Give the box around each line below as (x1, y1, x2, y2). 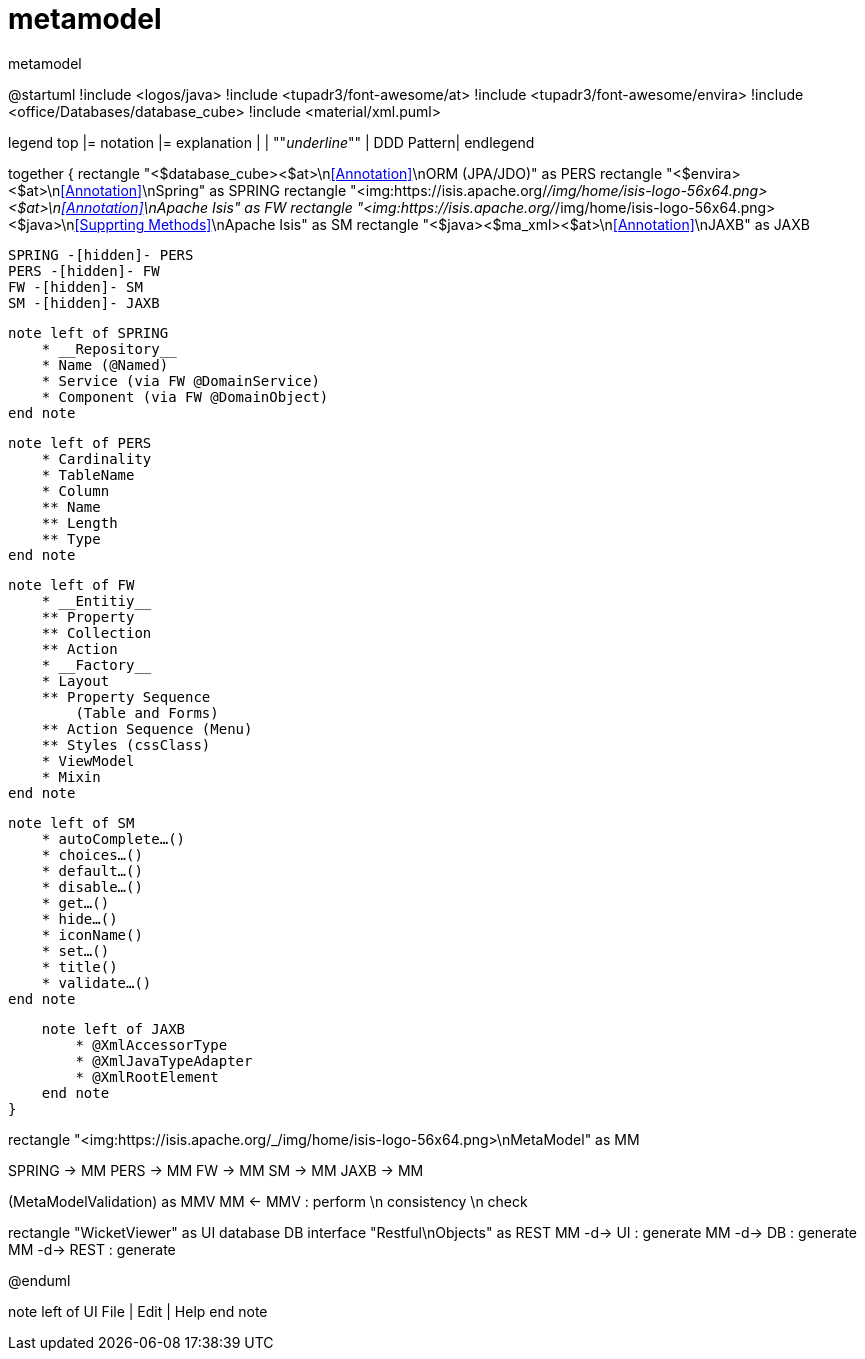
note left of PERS (8, 434, 152, 451)
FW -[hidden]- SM (8, 278, 143, 295)
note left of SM (8, 814, 135, 831)
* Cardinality (41, 450, 152, 467)
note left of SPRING (8, 324, 169, 341)
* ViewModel (41, 752, 135, 769)
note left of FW (8, 576, 135, 593)
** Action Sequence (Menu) (41, 720, 253, 737)
